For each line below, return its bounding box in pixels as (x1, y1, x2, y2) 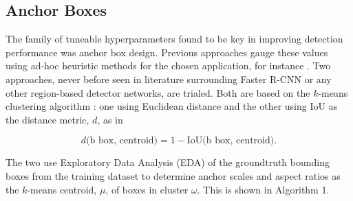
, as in (97, 112, 123, 126)
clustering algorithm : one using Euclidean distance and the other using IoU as (6, 99, 338, 113)
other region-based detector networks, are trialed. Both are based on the (6, 85, 310, 99)
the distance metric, (6, 112, 89, 126)
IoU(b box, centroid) (186, 136, 275, 146)
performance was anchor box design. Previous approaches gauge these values (6, 45, 328, 59)
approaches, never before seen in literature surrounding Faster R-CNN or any (6, 71, 332, 86)
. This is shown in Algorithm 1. (197, 182, 330, 196)
